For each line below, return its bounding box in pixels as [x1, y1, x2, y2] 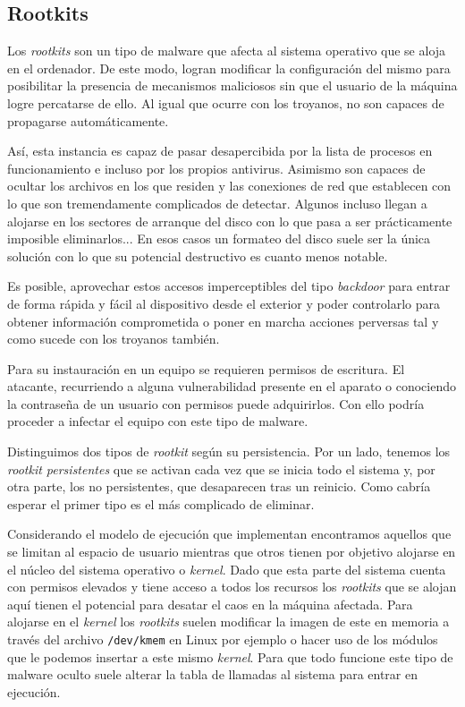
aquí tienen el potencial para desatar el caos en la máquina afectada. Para [7, 594, 413, 613]
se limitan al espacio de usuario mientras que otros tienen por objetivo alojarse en [7, 542, 456, 561]
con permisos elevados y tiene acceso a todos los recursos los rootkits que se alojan [7, 577, 457, 596]
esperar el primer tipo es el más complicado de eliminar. [7, 494, 315, 513]
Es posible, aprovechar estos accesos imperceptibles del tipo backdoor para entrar [7, 277, 451, 295]
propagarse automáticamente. [7, 111, 169, 130]
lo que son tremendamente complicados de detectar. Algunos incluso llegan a [7, 193, 427, 212]
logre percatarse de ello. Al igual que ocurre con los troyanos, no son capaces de [7, 93, 444, 112]
